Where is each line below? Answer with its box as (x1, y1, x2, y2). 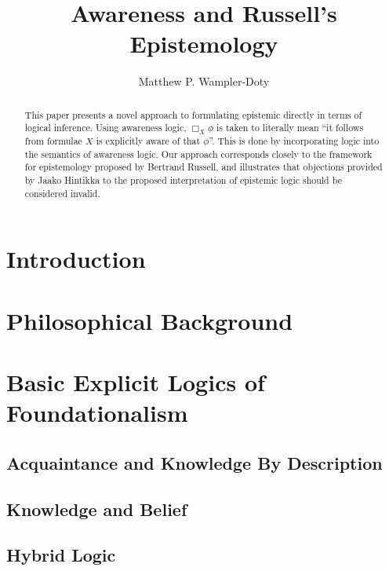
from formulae (24, 134, 82, 148)
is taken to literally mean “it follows (216, 121, 364, 134)
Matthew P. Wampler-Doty (138, 73, 270, 90)
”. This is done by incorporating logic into (209, 134, 380, 148)
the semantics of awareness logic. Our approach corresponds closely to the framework (24, 147, 373, 160)
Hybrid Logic (6, 543, 116, 567)
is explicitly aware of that (96, 134, 201, 148)
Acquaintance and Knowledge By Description (6, 450, 383, 474)
